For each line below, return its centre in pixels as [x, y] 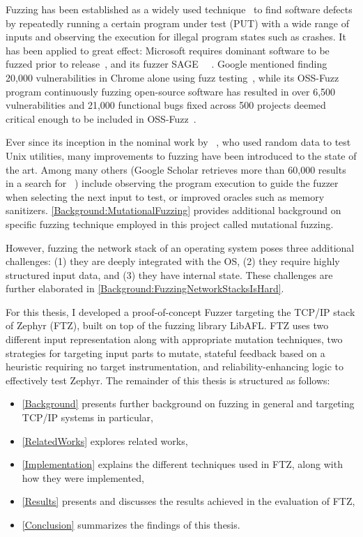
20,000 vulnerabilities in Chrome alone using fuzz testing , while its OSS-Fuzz [172, 77]
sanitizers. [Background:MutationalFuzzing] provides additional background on [173, 210]
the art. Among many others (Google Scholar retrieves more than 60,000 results [176, 169]
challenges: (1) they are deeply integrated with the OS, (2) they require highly [173, 261]
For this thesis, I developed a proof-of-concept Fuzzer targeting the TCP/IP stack [180, 311]
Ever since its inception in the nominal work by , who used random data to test [178, 142]
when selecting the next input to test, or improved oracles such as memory [165, 196]
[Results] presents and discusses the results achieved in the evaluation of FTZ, [188, 501]
